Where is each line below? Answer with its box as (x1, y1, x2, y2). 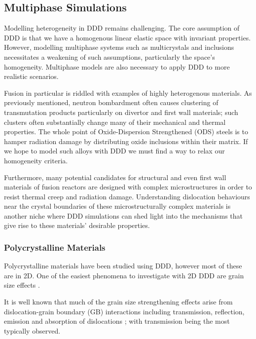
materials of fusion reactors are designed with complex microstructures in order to (4, 182, 252, 192)
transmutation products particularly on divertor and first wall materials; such (4, 107, 238, 117)
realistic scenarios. (4, 71, 59, 81)
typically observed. (4, 325, 61, 336)
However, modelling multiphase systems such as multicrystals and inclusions (4, 42, 234, 52)
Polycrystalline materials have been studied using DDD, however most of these (4, 261, 242, 271)
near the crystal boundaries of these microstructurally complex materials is (4, 201, 231, 211)
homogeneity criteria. (4, 155, 68, 165)
